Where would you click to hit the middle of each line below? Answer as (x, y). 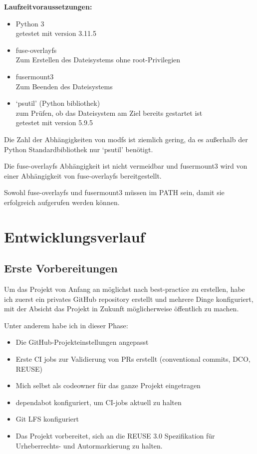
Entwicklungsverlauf (75, 236)
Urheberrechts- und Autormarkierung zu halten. (89, 445)
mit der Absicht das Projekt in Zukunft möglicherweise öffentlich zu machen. (122, 309)
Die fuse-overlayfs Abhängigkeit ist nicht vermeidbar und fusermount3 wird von (126, 166)
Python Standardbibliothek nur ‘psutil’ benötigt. (79, 149)
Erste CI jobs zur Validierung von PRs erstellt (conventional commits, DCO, (133, 359)
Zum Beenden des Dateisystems (64, 86)
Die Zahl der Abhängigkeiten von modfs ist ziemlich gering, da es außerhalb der (126, 139)
